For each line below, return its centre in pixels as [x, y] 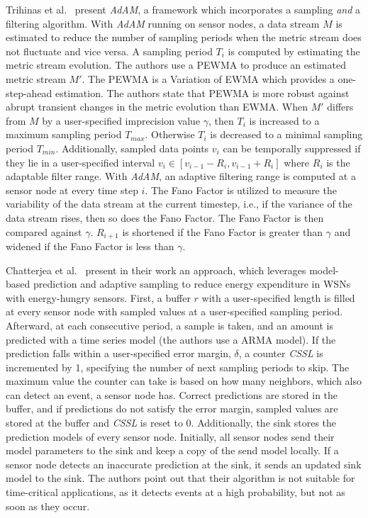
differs [340, 107]
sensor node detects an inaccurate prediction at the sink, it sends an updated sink [184, 464]
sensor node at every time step [72, 190]
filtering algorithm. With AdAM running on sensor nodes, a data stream [163, 23]
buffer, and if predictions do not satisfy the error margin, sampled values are [172, 409]
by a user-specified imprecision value [121, 120]
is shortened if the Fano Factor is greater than [223, 231]
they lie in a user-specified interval [80, 162]
